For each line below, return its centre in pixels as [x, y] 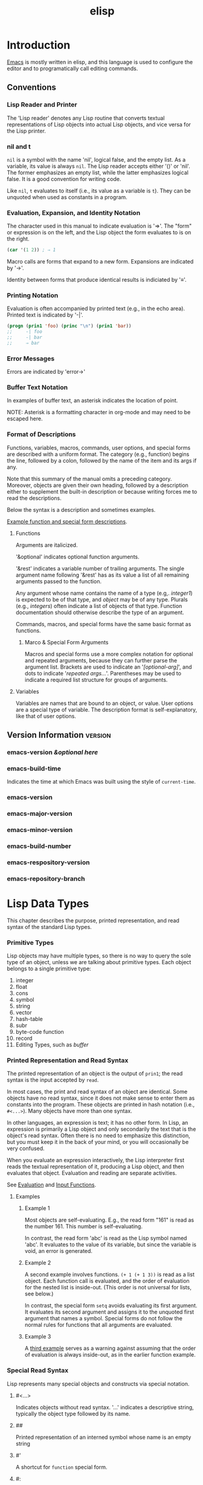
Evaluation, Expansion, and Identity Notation [74, 213]
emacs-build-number [39, 846]
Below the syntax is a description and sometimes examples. [81, 509]
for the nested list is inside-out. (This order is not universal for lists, [108, 1288]
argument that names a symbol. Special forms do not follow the [104, 1318]
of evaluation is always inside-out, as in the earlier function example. [110, 1355]
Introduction [39, 45]
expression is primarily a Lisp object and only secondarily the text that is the [101, 1129]
